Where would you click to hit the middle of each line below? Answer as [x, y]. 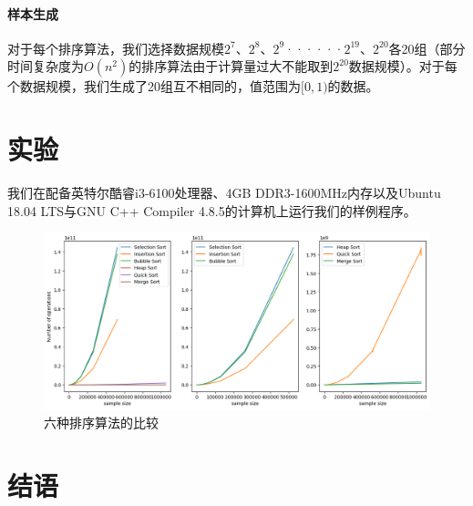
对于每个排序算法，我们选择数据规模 [116, 48]
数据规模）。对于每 [403, 66]
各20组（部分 [427, 48]
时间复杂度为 [46, 66]
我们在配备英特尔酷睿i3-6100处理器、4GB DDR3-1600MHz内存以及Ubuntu [224, 193]
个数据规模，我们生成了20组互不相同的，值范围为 [154, 86]
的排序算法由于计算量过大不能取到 [231, 66]
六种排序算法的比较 [101, 423]
